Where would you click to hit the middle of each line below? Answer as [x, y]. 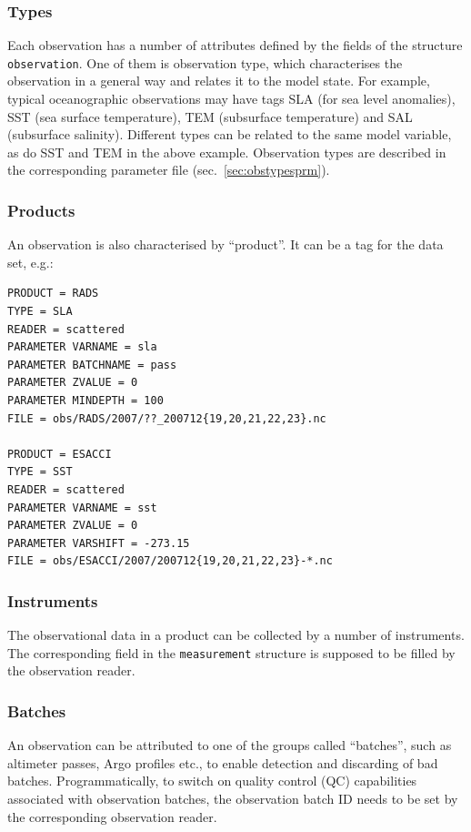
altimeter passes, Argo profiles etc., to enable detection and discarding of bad [223, 762]
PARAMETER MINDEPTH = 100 [85, 401]
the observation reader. [71, 670]
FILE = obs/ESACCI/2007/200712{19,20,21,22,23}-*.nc [170, 561]
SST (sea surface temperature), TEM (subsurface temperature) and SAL [210, 116]
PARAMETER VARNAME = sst [82, 507]
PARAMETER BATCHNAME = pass [92, 365]
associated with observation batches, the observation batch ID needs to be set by [233, 798]
